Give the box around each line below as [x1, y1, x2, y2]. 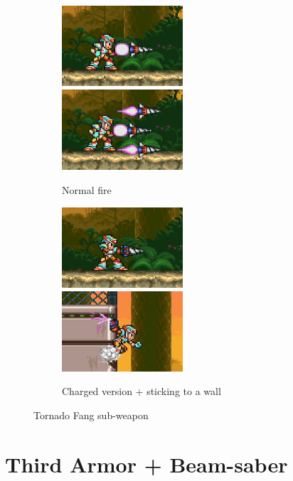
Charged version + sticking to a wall [62, 384, 221, 399]
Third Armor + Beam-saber [5, 449, 288, 478]
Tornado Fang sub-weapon [33, 408, 149, 423]
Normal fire [62, 182, 112, 197]
